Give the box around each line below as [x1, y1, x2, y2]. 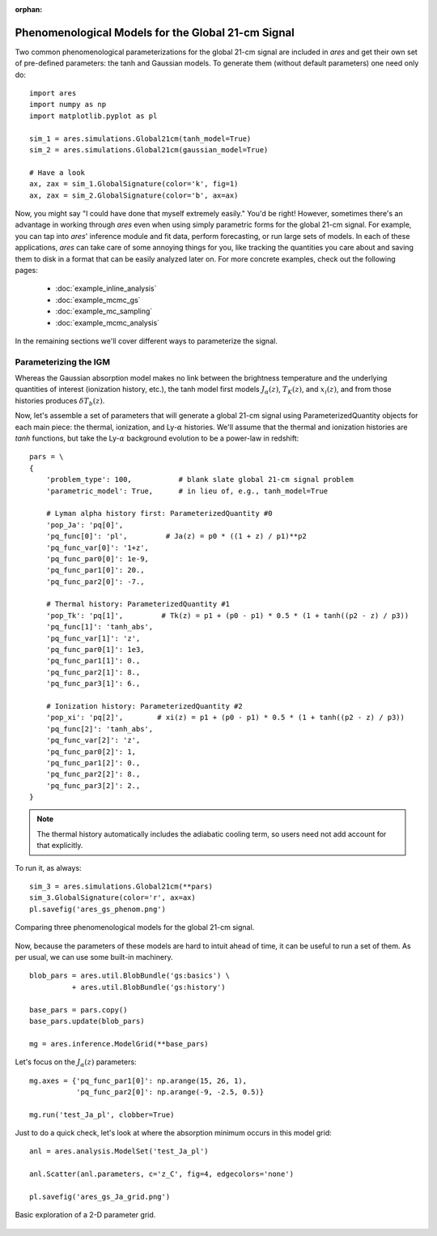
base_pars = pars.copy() [29, 1005, 128, 1014]
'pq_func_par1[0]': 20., [45, 565, 145, 575]
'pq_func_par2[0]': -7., [45, 577, 145, 586]
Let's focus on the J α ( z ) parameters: [15, 1057, 137, 1068]
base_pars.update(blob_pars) [29, 1017, 145, 1025]
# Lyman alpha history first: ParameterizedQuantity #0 [45, 509, 273, 518]
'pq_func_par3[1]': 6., [45, 679, 141, 688]
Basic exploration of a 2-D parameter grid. [15, 1210, 156, 1220]
